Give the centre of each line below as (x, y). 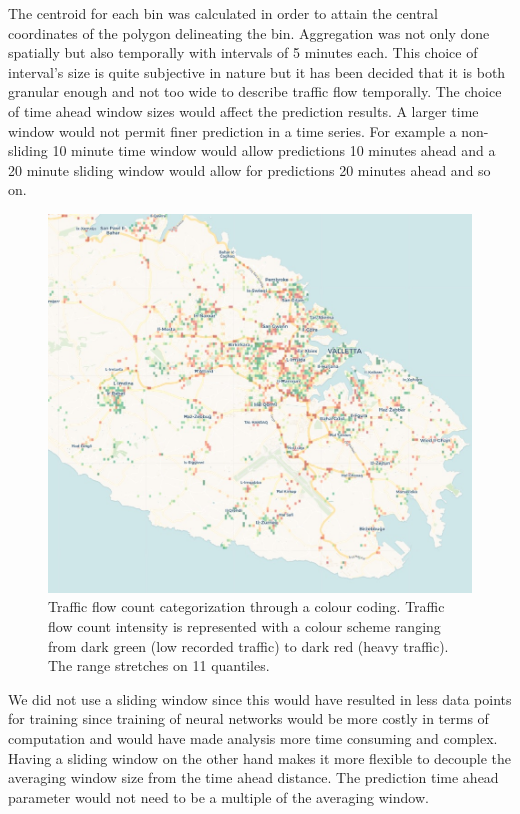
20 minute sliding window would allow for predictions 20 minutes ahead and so (249, 169)
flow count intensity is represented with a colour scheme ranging (244, 625)
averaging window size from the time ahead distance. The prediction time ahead (253, 777)
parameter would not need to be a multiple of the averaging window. (218, 796)
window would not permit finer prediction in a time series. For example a (232, 130)
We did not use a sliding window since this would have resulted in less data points (260, 698)
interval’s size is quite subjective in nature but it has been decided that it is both (257, 71)
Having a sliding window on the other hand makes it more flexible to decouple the (260, 757)
